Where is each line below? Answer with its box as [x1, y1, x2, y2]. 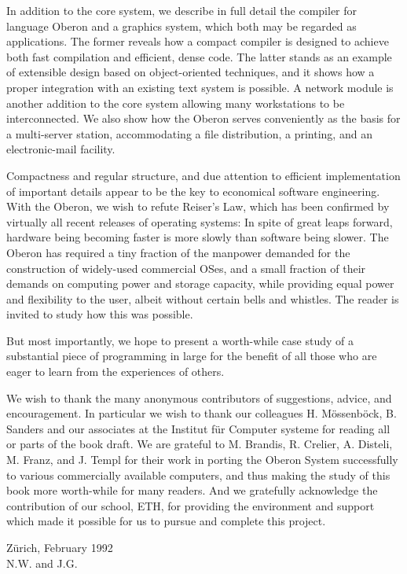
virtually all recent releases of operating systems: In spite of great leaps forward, [6, 213, 393, 230]
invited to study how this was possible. [6, 306, 193, 322]
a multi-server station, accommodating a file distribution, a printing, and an [6, 125, 372, 142]
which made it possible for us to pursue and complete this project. [6, 513, 326, 529]
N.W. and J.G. [6, 554, 78, 571]
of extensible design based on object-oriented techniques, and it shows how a [6, 64, 375, 80]
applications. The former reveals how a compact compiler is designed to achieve [6, 33, 389, 50]
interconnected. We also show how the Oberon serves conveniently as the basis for [6, 110, 401, 127]
